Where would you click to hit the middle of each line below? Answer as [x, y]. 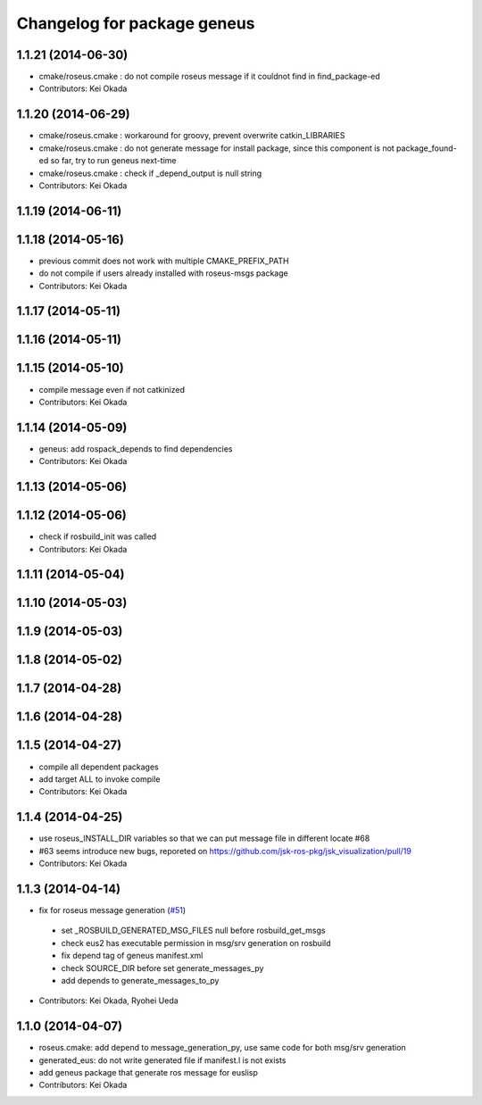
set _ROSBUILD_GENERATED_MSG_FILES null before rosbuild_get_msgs [193, 931]
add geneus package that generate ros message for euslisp [149, 1072]
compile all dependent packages [99, 767]
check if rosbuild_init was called [98, 536]
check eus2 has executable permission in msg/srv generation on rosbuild [196, 943]
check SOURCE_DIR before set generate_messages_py [162, 968]
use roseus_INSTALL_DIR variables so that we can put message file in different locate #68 [204, 838]
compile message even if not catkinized [112, 389]
